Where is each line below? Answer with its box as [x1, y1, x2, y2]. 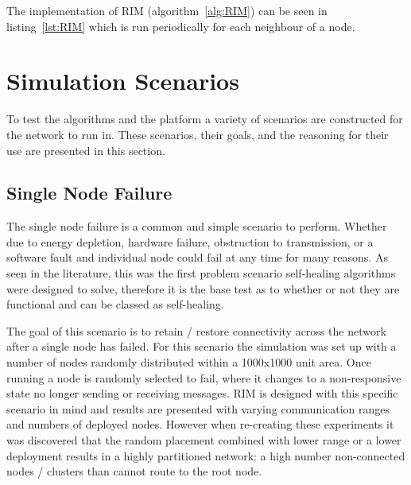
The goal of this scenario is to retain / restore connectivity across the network [6, 322, 386, 339]
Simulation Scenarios [6, 64, 239, 97]
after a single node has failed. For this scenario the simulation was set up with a [6, 338, 397, 355]
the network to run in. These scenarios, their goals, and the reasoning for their [6, 126, 389, 142]
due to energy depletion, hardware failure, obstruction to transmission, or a [6, 233, 374, 250]
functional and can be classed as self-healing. [6, 296, 224, 312]
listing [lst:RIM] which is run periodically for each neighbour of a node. [6, 17, 355, 34]
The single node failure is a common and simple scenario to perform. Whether [6, 218, 387, 235]
